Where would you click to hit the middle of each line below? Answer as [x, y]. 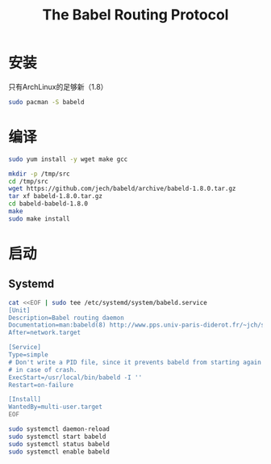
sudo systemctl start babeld [57, 437]
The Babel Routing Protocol [135, 15]
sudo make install [39, 219]
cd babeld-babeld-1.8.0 [48, 204]
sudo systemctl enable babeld [59, 451]
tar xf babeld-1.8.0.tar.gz [56, 196]
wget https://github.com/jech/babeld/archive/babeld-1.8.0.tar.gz [122, 189]
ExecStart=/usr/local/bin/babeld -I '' [75, 378]
